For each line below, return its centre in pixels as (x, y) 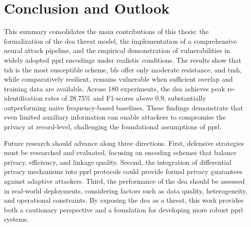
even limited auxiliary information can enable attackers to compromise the (115, 117)
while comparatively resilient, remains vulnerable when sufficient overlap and (118, 79)
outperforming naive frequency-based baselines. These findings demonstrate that (124, 107)
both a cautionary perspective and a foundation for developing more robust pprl (124, 209)
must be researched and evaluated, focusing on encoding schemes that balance (120, 152)
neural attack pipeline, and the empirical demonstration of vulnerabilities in (117, 50)
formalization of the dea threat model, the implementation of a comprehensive (120, 41)
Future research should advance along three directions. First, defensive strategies (124, 143)
